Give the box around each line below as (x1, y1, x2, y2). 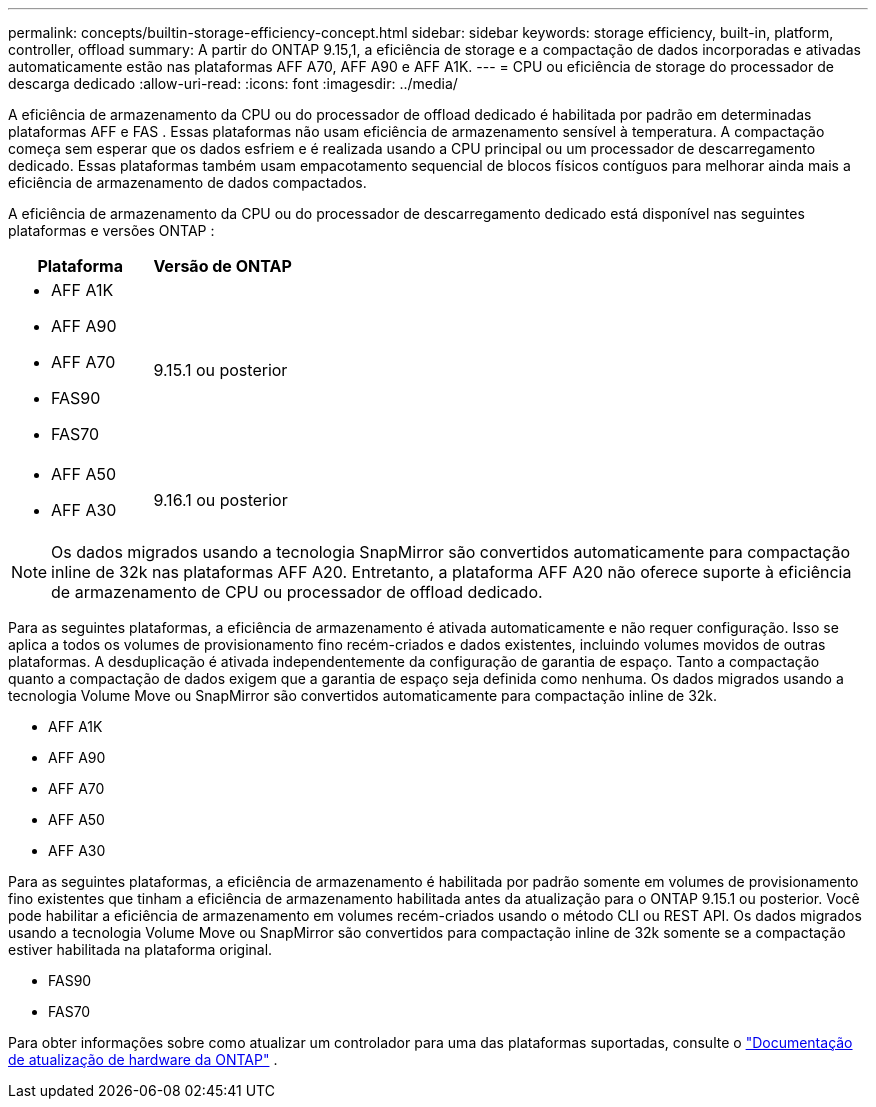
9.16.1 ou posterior (153, 490, 288, 510)
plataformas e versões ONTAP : (8, 222, 215, 239)
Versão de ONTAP (153, 256, 292, 276)
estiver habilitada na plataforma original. (8, 941, 273, 958)
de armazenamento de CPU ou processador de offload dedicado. (51, 582, 543, 602)
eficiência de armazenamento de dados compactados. (8, 174, 367, 191)
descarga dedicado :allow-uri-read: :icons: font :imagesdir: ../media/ (8, 75, 458, 92)
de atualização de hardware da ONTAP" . (8, 1051, 278, 1068)
